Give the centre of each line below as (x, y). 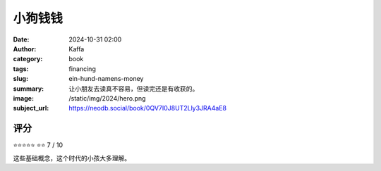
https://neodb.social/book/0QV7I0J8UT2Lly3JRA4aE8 (148, 108)
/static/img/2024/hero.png (107, 98)
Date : (21, 39)
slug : (20, 79)
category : (28, 59)
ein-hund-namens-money (106, 79)
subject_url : (31, 108)
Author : (25, 49)
